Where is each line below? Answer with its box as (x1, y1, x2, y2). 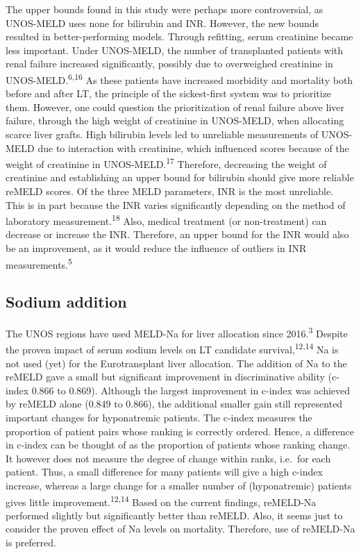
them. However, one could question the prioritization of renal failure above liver (6, 99, 344, 114)
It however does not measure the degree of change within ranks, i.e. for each (6, 451, 331, 465)
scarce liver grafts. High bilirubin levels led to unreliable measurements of (6, 127, 319, 141)
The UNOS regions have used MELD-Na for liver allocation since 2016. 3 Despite (6, 324, 348, 340)
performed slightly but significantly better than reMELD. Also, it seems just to (6, 507, 343, 522)
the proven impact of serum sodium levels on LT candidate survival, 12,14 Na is (6, 340, 339, 357)
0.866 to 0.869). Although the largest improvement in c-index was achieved (31, 383, 351, 397)
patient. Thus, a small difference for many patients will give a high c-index (6, 464, 323, 479)
